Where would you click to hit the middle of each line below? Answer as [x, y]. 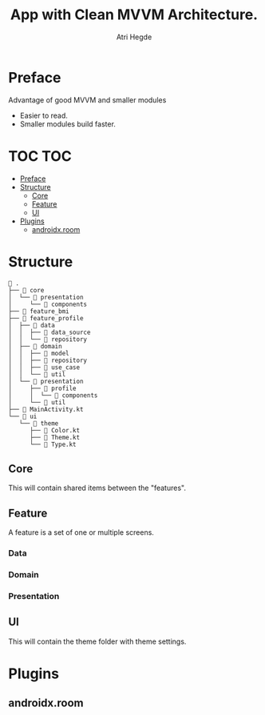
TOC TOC [40, 156]
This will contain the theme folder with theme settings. [97, 641]
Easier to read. [44, 115]
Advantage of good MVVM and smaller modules [87, 100]
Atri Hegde [134, 37]
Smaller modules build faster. [67, 124]
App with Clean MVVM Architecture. [134, 15]
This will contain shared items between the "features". [97, 488]
